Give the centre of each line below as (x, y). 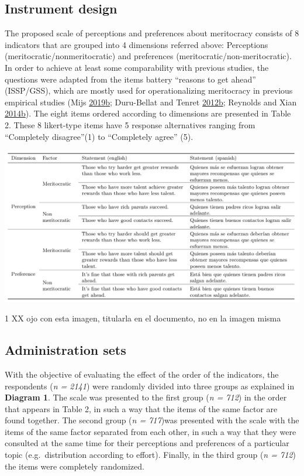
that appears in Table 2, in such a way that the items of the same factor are (141, 408)
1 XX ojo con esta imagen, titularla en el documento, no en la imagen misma (143, 318)
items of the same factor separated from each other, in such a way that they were (151, 431)
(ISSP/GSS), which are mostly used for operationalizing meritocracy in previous (149, 90)
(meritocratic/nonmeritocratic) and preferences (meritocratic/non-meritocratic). (148, 56)
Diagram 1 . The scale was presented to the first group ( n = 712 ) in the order (146, 397)
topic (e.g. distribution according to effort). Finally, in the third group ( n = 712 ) (150, 455)
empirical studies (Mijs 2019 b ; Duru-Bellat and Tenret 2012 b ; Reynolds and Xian (151, 102)
